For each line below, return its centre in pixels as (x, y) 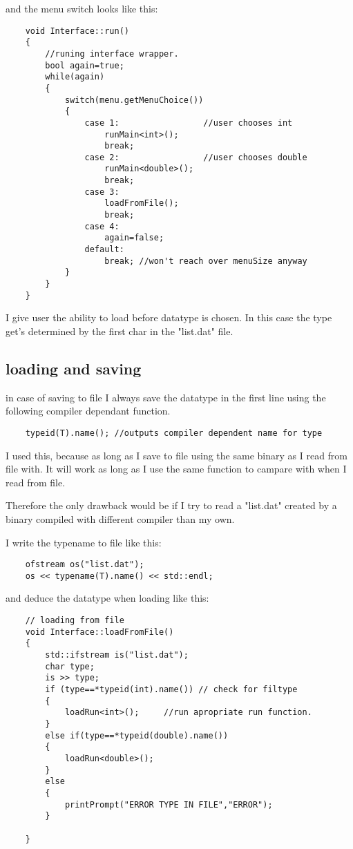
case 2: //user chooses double (196, 157)
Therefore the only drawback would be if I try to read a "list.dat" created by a (171, 505)
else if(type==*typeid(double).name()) (137, 735)
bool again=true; (85, 65)
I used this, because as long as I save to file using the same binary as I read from (177, 455)
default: (104, 250)
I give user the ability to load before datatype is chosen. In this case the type (169, 317)
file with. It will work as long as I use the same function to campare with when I (176, 469)
